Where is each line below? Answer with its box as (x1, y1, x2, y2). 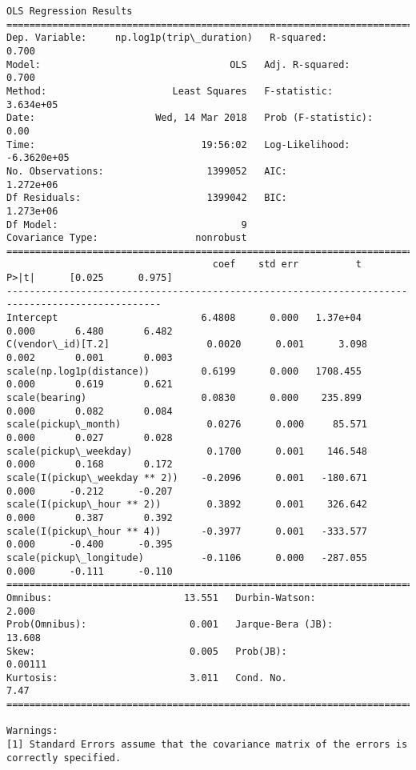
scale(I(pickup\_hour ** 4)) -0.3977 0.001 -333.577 (6, 525, 368, 537)
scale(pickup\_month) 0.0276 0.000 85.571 (6, 419, 368, 431)
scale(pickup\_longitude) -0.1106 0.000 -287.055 (6, 551, 368, 563)
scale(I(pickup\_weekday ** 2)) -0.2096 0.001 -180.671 (6, 471, 368, 483)
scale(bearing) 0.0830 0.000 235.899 (6, 392, 362, 404)
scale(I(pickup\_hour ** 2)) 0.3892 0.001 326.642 (6, 499, 368, 511)
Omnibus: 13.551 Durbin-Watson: (6, 592, 316, 604)
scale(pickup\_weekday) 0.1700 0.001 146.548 (6, 445, 368, 457)
